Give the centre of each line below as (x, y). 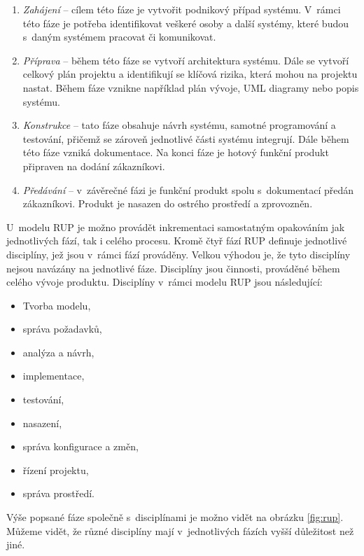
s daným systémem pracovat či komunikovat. (119, 37)
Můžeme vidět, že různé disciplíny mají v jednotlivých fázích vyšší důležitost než (180, 530)
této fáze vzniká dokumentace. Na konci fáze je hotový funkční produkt (176, 152)
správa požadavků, (62, 329)
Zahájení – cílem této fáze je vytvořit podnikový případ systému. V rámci (182, 9)
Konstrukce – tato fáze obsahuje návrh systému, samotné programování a (179, 125)
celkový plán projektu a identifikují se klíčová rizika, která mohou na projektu (190, 74)
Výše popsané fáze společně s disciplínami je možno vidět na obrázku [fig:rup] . (175, 517)
